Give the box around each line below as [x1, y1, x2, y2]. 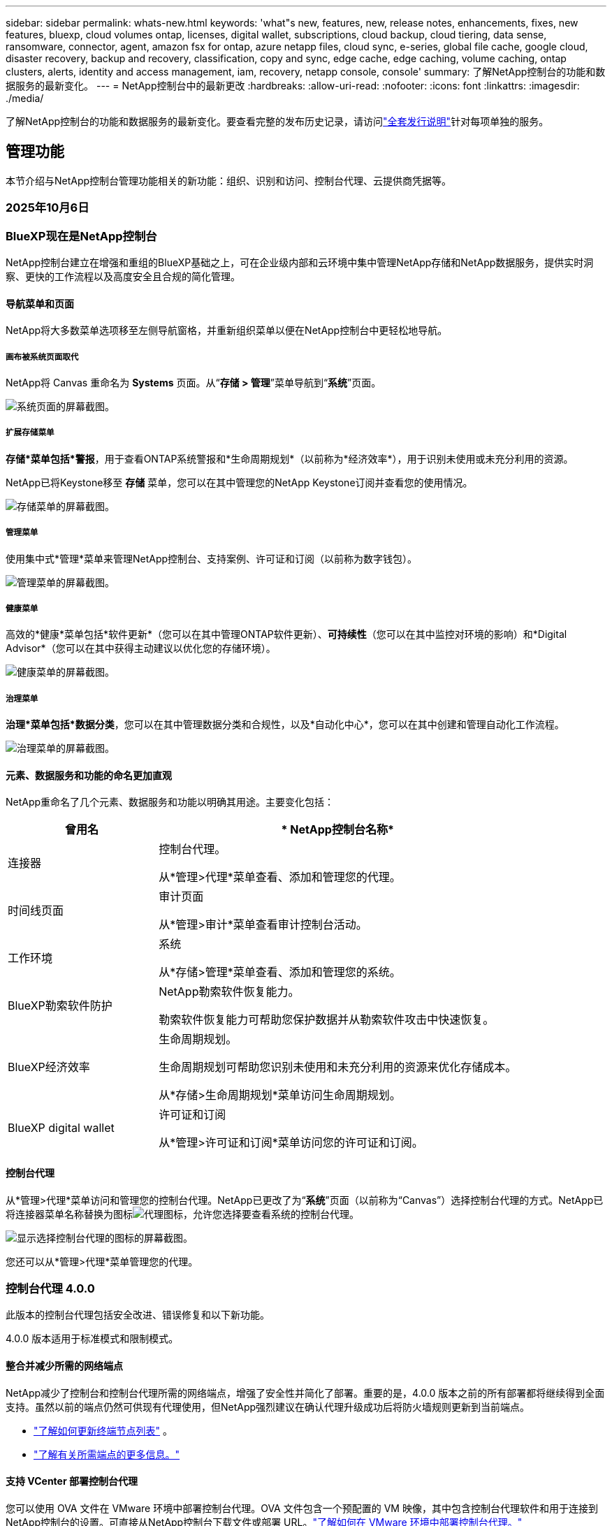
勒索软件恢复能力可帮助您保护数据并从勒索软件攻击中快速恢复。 [159, 1012, 495, 1027]
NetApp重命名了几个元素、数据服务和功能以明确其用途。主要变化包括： [6, 796, 335, 808]
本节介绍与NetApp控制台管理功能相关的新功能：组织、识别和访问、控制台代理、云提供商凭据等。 [6, 174, 452, 187]
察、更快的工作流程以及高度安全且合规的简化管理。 [6, 270, 240, 282]
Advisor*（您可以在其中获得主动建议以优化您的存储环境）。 [6, 642, 276, 655]
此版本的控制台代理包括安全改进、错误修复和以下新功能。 [6, 1309, 270, 1321]
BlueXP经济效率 [8, 1060, 90, 1075]
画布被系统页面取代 [6, 351, 79, 362]
